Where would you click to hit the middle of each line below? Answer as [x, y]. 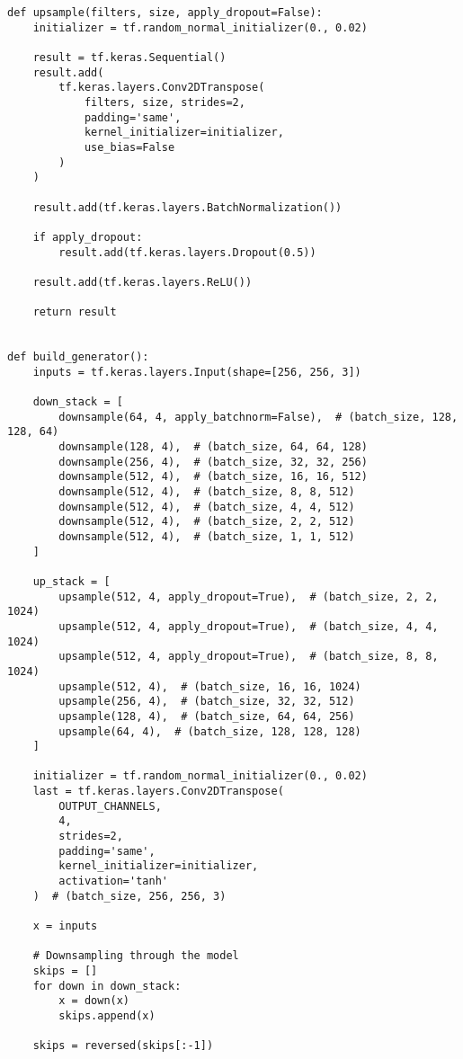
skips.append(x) [107, 1015]
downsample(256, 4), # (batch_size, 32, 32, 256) [213, 462]
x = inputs [65, 926]
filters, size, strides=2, [165, 102]
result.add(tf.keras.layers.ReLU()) [142, 282]
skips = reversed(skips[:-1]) [123, 1046]
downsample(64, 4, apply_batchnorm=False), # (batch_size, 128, [258, 417]
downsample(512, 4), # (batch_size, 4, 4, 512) [207, 507]
